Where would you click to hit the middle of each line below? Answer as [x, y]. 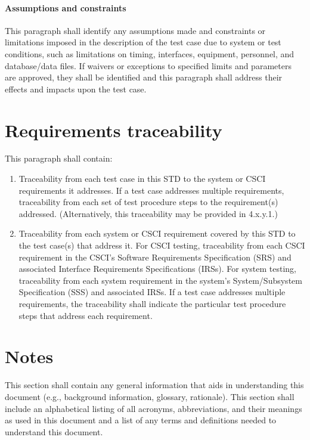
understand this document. [54, 431]
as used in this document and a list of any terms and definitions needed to [141, 420]
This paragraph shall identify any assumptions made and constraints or [135, 30]
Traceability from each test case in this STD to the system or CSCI [142, 179]
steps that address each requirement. [86, 315]
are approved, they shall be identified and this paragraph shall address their [144, 77]
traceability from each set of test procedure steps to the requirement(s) [148, 202]
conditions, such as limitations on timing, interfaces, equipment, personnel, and [150, 53]
